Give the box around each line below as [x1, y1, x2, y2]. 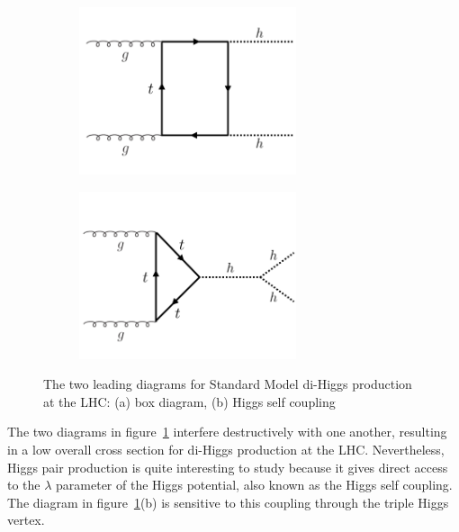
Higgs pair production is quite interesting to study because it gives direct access [7, 457, 448, 476]
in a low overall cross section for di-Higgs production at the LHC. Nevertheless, [7, 439, 445, 458]
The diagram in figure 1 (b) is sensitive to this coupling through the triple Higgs [7, 492, 449, 511]
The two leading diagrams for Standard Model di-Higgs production [43, 374, 412, 393]
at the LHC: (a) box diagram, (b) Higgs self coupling [43, 392, 336, 410]
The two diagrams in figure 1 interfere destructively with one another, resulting [7, 422, 447, 441]
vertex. [7, 510, 45, 529]
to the [7, 475, 40, 494]
